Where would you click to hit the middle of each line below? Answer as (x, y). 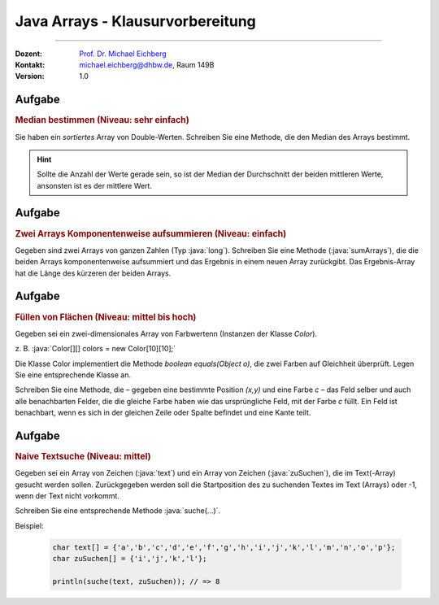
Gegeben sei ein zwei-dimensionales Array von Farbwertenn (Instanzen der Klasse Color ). (166, 333)
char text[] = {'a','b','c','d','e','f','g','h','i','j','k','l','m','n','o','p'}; (224, 547)
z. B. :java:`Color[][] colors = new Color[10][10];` (96, 349)
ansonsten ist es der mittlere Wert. (94, 185)
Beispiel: (29, 525)
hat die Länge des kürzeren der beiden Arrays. (93, 273)
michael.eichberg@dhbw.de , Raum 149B (147, 64)
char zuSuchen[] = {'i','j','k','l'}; (130, 559)
